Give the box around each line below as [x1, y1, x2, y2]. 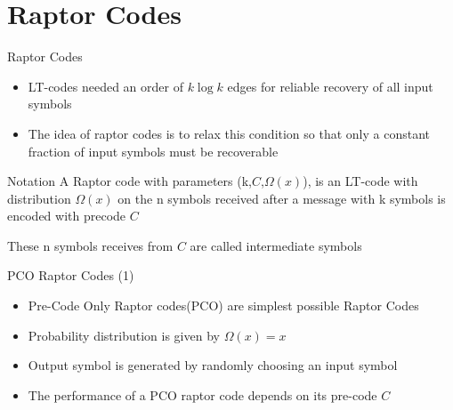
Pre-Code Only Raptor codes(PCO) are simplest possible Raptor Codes [28, 296, 419, 315]
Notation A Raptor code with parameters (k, [7, 172, 252, 190]
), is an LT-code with [303, 172, 418, 190]
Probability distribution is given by [28, 326, 220, 344]
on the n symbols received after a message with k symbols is [117, 189, 446, 207]
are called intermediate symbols [190, 236, 362, 254]
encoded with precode [7, 206, 126, 225]
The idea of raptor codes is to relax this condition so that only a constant [28, 124, 431, 142]
